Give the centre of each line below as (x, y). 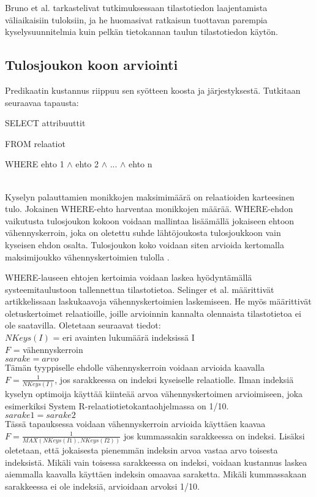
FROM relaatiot (35, 143)
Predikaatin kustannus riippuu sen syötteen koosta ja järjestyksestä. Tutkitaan (153, 90)
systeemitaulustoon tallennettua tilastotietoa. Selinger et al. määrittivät (140, 289)
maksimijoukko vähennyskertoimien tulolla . (87, 256)
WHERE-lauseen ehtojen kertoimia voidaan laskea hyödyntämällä (129, 277)
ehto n (141, 164)
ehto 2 (87, 164)
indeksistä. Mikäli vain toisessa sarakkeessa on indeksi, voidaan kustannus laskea (156, 462)
